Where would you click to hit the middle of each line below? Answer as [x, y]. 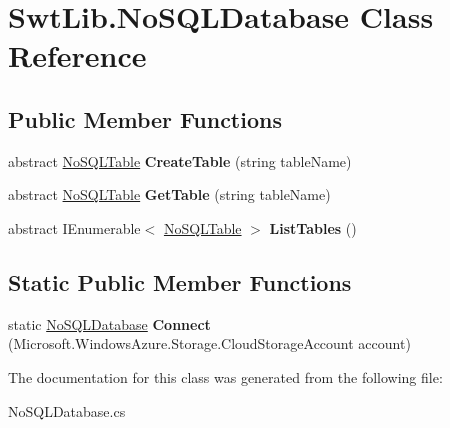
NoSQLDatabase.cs [67, 410]
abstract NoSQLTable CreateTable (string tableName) [180, 160]
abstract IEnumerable [74, 227]
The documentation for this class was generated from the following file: [225, 376]
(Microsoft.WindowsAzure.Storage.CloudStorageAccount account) [209, 343]
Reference [77, 55]
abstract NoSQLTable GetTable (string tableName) [169, 194]
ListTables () [313, 227]
